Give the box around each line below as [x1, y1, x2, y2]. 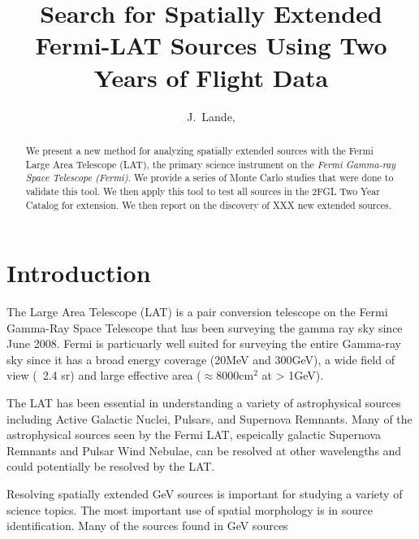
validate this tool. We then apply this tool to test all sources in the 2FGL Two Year [25, 184, 380, 198]
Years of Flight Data [93, 60, 329, 93]
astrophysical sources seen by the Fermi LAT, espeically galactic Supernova [6, 426, 382, 443]
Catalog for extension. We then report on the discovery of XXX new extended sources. [25, 198, 392, 211]
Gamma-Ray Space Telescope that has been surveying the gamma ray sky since [6, 319, 403, 336]
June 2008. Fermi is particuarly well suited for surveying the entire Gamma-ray [6, 335, 401, 352]
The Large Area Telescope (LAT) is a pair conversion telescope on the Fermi [6, 303, 388, 320]
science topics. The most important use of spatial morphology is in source [6, 501, 373, 518]
